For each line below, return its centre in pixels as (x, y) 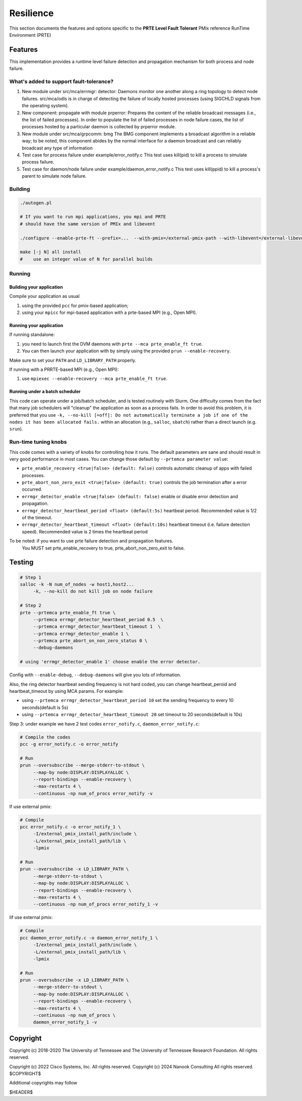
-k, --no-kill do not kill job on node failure (93, 592)
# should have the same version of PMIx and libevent (88, 224)
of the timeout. (37, 518)
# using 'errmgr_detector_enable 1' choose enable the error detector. (110, 662)
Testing (21, 562)
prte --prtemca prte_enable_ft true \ (68, 612)
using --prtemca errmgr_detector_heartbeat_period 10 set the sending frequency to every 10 (128, 700)
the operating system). (45, 106)
